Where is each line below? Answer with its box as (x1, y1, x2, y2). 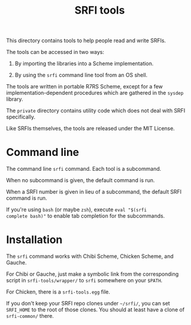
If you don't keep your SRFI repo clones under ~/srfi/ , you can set (6, 300, 170, 307)
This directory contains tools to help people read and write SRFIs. (6, 37, 166, 44)
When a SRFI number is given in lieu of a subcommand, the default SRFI (6, 188, 182, 196)
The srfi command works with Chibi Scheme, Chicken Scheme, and (6, 253, 174, 260)
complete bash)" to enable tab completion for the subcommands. (6, 212, 165, 219)
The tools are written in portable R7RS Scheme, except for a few (6, 83, 163, 90)
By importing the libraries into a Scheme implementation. (14, 60, 154, 67)
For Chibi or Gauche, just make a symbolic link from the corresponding (6, 270, 179, 278)
